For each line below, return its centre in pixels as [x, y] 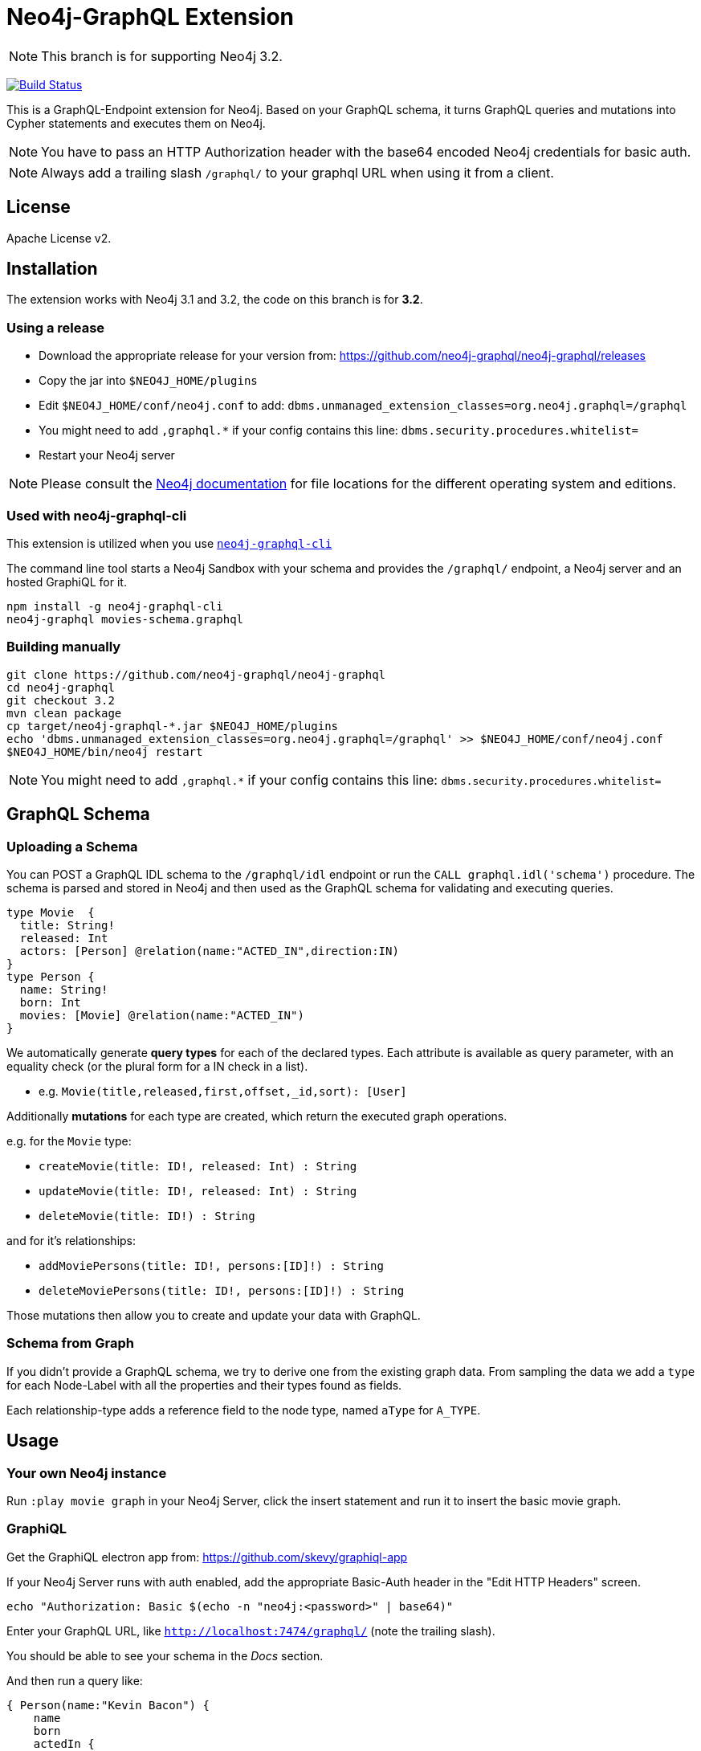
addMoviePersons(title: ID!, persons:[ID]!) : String [211, 1265]
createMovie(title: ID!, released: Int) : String [198, 1166]
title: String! [67, 925]
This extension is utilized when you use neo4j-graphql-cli [169, 543]
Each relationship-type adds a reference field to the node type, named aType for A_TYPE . [244, 1410]
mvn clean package [64, 713]
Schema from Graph [70, 1343]
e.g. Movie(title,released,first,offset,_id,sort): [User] [223, 1091]
